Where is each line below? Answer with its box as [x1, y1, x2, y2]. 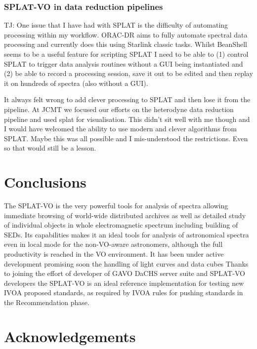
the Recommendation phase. [4, 297, 89, 307]
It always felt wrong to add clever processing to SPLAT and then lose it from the [4, 94, 251, 105]
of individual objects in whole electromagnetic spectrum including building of [4, 220, 238, 230]
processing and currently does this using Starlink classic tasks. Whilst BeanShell [4, 39, 247, 49]
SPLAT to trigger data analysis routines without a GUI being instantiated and [4, 58, 243, 69]
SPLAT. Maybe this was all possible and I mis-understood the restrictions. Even [4, 133, 248, 143]
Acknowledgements [4, 326, 136, 346]
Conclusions [4, 172, 86, 192]
